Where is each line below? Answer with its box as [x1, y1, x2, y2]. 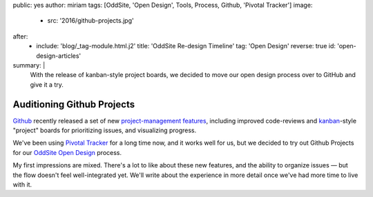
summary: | [12, 61, 46, 69]
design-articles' [36, 52, 82, 60]
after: [12, 32, 28, 41]
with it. [12, 180, 32, 189]
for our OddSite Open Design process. [12, 148, 122, 156]
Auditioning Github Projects [12, 98, 135, 110]
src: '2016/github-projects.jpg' [47, 17, 134, 25]
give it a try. [30, 80, 64, 89]
